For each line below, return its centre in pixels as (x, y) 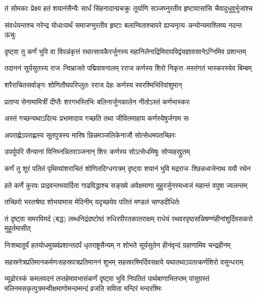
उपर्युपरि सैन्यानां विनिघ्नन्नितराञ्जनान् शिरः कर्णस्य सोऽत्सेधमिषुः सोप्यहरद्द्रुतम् (97, 151)
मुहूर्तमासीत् (18, 228)
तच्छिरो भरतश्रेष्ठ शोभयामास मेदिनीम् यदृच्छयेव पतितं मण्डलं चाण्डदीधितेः (92, 202)
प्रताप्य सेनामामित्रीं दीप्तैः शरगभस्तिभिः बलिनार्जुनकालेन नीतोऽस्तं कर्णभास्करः (97, 101)
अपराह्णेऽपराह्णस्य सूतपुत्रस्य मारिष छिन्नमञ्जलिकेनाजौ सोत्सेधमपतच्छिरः (90, 135)
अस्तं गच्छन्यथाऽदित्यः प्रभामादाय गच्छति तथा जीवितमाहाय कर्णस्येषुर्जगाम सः (97, 118)
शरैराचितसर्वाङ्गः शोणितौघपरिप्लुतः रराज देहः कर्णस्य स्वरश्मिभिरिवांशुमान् (93, 84)
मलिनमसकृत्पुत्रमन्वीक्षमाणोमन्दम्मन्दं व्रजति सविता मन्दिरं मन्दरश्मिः (83, 288)
